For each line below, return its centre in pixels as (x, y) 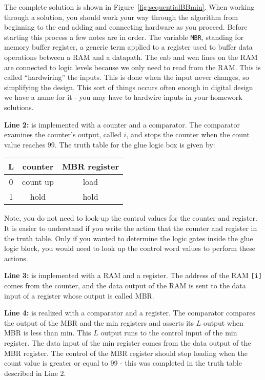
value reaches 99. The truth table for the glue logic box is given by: (110, 144)
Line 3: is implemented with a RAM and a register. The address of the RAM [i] (133, 275)
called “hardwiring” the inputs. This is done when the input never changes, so (127, 77)
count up (38, 182)
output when (223, 322)
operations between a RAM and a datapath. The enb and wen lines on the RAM (131, 57)
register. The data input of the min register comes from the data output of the (128, 342)
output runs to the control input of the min (169, 333)
